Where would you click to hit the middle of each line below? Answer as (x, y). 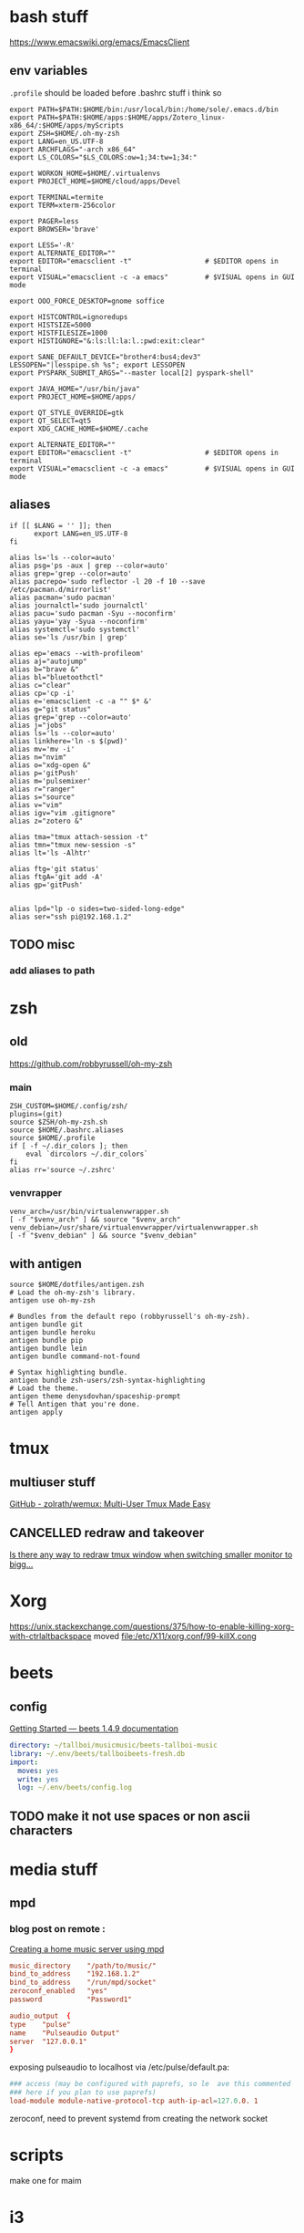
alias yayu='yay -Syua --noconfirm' (79, 621)
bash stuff (49, 17)
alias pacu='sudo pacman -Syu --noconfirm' (93, 613)
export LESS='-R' (42, 245)
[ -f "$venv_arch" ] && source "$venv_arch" (95, 1220)
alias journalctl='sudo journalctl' (79, 605)
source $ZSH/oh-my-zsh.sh (58, 1122)
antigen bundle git (46, 1324)
